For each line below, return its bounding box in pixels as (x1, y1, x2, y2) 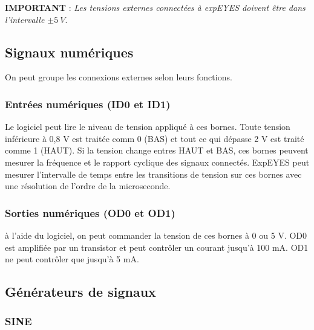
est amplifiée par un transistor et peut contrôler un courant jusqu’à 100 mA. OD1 (5, 241, 309, 253)
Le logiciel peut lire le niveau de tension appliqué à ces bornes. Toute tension (5, 120, 290, 133)
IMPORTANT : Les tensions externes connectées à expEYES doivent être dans (5, 1, 306, 13)
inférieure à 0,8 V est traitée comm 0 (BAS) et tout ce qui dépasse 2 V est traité (5, 132, 304, 144)
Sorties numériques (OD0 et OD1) (5, 205, 175, 220)
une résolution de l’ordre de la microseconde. (5, 180, 171, 192)
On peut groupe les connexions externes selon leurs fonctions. (5, 71, 232, 83)
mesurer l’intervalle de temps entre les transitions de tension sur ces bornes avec (5, 167, 302, 180)
